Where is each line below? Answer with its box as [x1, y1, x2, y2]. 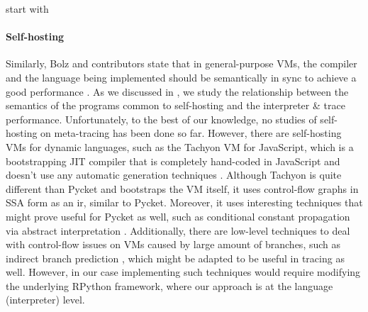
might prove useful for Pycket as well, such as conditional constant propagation [6, 208, 350, 223]
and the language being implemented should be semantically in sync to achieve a [6, 69, 357, 84]
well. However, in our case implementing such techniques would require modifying [6, 264, 361, 279]
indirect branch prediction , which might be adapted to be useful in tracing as [6, 250, 345, 265]
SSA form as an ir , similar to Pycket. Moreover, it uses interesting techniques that [6, 195, 363, 210]
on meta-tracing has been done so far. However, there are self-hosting [40, 126, 342, 140]
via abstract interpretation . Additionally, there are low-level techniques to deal [6, 223, 350, 238]
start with [6, 1, 49, 16]
